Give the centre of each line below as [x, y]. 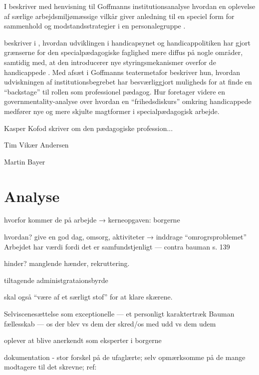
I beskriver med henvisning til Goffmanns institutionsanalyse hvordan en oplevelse [130, 6]
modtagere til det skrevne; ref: [50, 367]
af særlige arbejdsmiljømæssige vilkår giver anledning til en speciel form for [119, 16]
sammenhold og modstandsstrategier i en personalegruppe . [95, 26]
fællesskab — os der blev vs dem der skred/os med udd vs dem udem [110, 323]
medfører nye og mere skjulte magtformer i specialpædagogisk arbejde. [112, 111]
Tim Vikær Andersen [36, 145]
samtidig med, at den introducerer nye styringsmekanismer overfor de [110, 62]
